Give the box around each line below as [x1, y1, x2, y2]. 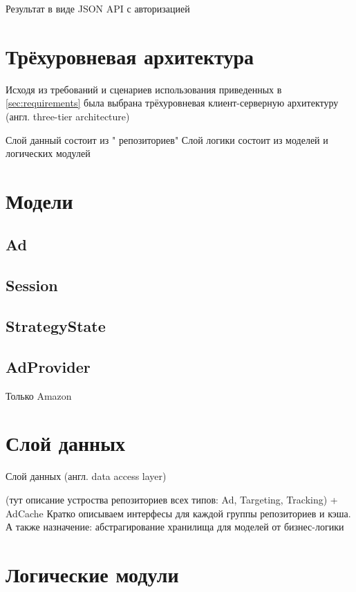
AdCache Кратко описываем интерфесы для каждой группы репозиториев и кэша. [6, 506, 351, 520]
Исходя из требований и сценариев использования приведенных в [6, 82, 282, 96]
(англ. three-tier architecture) [6, 109, 130, 123]
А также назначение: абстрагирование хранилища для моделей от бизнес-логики [6, 519, 344, 534]
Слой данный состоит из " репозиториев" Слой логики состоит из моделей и [6, 132, 328, 147]
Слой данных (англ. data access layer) [6, 469, 167, 483]
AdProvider [6, 355, 91, 377]
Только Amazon [6, 388, 72, 403]
